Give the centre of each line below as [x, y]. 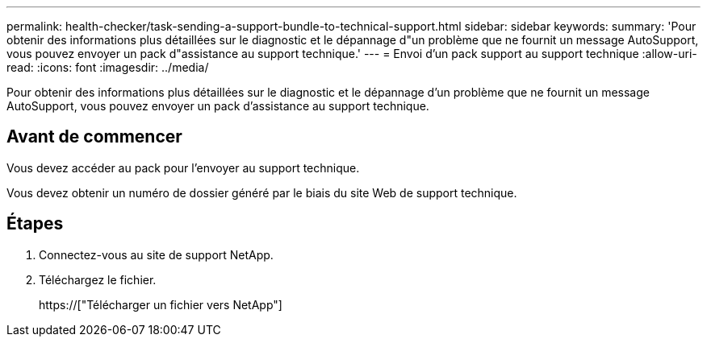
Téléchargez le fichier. [98, 279]
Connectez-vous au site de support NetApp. [156, 254]
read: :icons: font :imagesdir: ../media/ [108, 67]
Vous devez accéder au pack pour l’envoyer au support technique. [183, 167]
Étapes [35, 224]
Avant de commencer [94, 137]
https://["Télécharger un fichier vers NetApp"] [161, 304]
